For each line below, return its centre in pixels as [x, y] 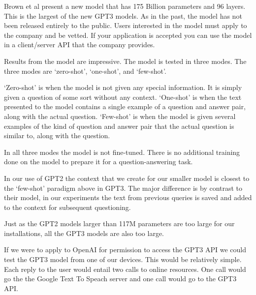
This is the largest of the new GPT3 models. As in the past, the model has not [123, 15]
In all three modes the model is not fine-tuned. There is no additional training [122, 152]
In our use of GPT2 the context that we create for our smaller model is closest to [127, 178]
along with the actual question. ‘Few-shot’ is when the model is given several [120, 116]
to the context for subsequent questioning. [67, 207]
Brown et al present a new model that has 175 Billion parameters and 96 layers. [125, 6]
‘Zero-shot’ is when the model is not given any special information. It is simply [123, 87]
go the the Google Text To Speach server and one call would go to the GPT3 [120, 279]
